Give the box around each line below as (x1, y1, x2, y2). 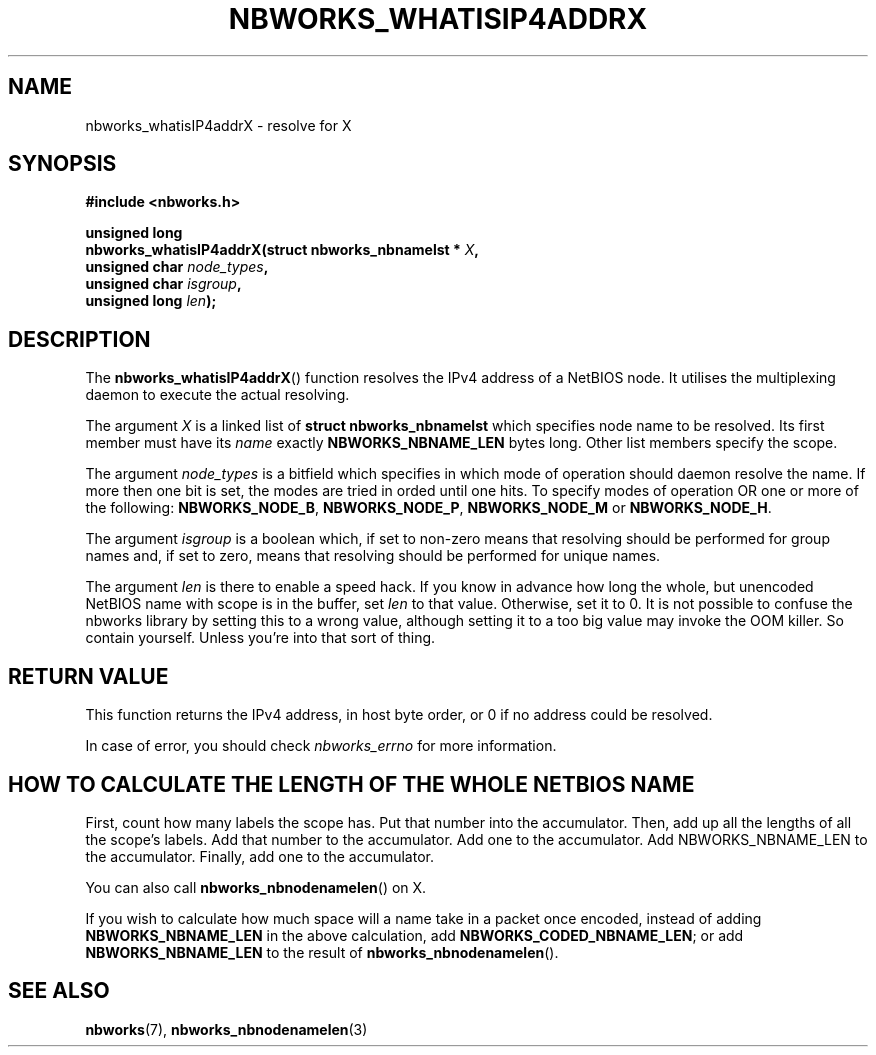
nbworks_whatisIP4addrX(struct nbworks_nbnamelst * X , (85, 241, 479, 259)
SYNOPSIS (8, 151, 117, 177)
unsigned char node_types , (85, 258, 269, 276)
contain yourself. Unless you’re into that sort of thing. (85, 629, 436, 647)
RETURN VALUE (8, 663, 169, 689)
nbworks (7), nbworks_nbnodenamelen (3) (85, 1020, 368, 1038)
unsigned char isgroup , (85, 275, 242, 293)
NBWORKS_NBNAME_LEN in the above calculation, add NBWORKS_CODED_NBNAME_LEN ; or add (85, 926, 744, 944)
